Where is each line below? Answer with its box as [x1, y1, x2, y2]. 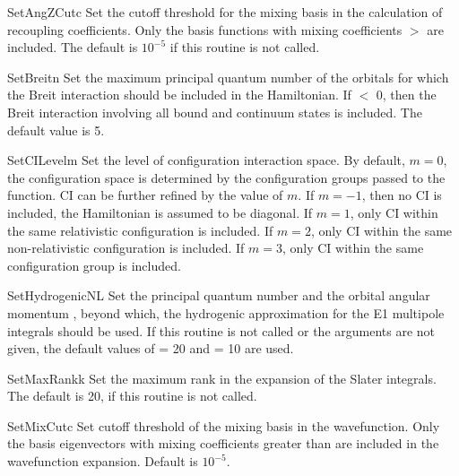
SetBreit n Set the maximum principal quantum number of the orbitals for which [7, 67, 449, 86]
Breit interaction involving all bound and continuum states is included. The [7, 102, 422, 121]
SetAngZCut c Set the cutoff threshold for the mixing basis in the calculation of [7, 3, 443, 21]
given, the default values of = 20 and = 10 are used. [7, 339, 294, 358]
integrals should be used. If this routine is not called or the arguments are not [7, 321, 436, 340]
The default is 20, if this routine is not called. [7, 386, 257, 405]
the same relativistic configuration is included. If [7, 221, 273, 239]
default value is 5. [7, 120, 105, 139]
